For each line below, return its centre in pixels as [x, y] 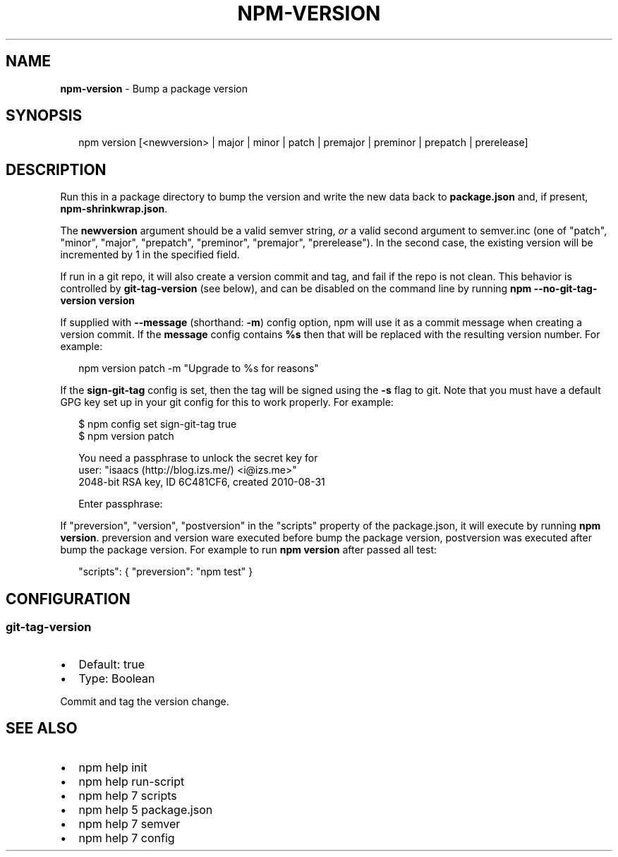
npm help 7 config [127, 838]
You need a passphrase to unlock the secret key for [198, 458]
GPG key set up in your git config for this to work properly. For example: [227, 402]
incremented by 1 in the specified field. [150, 255]
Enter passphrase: [121, 504]
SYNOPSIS [44, 116]
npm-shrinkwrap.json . [114, 209]
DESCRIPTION [56, 169]
